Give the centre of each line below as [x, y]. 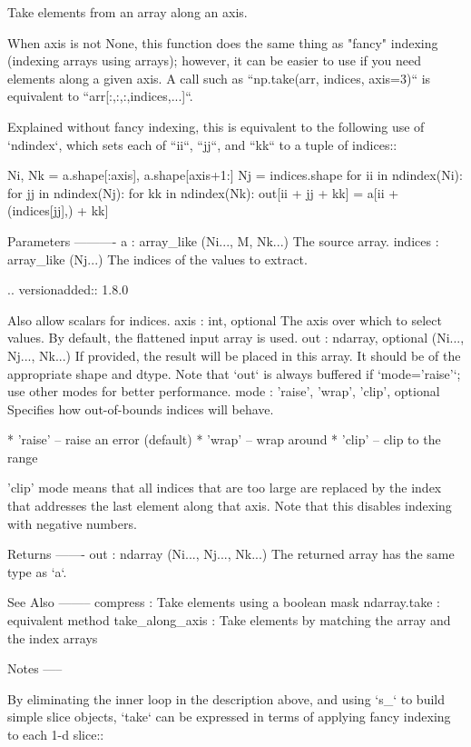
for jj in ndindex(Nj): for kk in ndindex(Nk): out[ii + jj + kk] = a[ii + [203, 192]
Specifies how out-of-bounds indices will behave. [141, 408]
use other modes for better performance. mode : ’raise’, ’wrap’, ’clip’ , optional [224, 391]
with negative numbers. [72, 523]
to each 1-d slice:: [56, 734]
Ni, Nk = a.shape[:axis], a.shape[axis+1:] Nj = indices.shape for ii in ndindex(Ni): [235, 175]
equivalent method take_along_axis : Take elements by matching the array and [229, 620]
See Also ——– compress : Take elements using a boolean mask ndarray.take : [224, 602]
